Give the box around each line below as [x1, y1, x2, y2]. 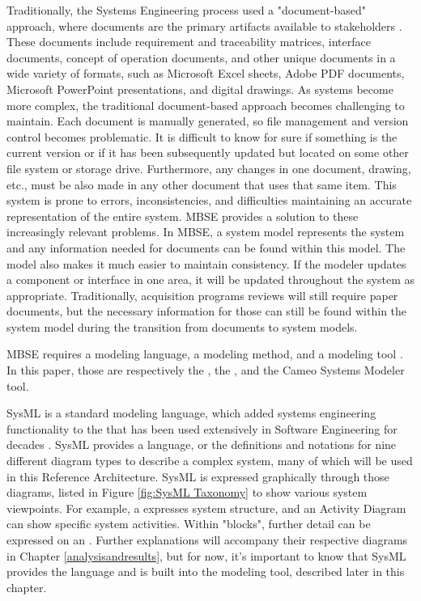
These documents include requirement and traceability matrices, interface [6, 33, 371, 50]
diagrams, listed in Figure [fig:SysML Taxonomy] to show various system [6, 484, 368, 501]
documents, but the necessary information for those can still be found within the [6, 303, 407, 320]
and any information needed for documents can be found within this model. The [6, 239, 406, 256]
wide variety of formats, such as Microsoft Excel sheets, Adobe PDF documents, [6, 65, 405, 82]
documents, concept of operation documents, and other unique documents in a [6, 49, 396, 66]
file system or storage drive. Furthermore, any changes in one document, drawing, [6, 159, 411, 176]
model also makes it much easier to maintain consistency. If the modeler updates [6, 255, 406, 272]
